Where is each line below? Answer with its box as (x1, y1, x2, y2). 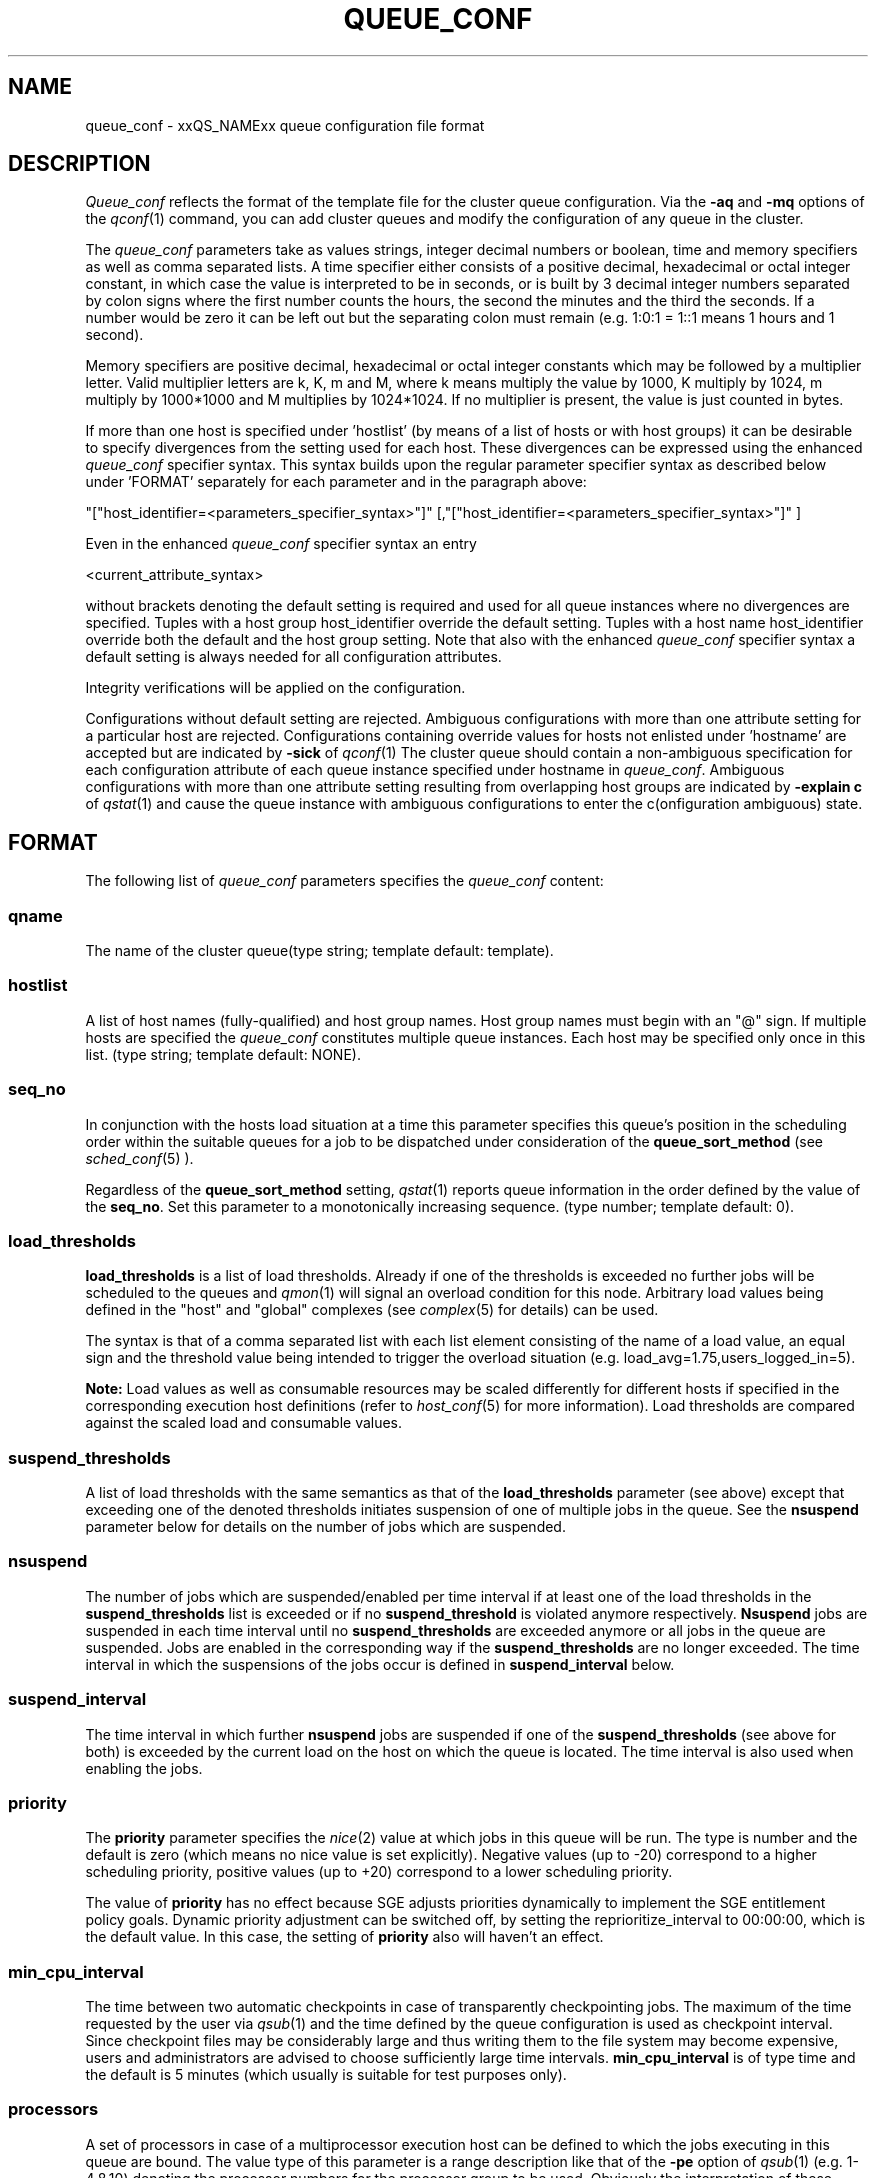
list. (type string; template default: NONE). (85, 1045, 361, 1063)
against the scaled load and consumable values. (85, 1414, 403, 1432)
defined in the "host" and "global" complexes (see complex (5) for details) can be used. (85, 1301, 659, 1319)
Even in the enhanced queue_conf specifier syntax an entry (85, 535, 477, 553)
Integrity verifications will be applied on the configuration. (85, 679, 466, 697)
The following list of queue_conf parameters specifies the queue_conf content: (85, 872, 604, 890)
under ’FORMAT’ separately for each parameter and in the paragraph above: (85, 473, 587, 491)
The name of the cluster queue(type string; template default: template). (85, 942, 554, 960)
